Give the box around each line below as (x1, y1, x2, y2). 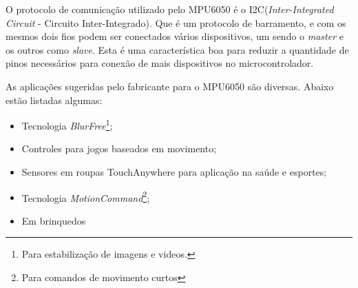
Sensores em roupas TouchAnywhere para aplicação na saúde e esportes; (21, 165, 327, 178)
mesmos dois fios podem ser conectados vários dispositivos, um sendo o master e (6, 29, 344, 43)
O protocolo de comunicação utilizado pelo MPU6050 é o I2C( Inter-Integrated (6, 2, 334, 16)
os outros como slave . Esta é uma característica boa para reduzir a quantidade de (6, 42, 349, 56)
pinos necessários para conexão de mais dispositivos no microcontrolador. (6, 56, 314, 70)
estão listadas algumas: (6, 92, 103, 107)
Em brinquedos (21, 213, 86, 227)
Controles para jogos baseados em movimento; (21, 141, 217, 156)
